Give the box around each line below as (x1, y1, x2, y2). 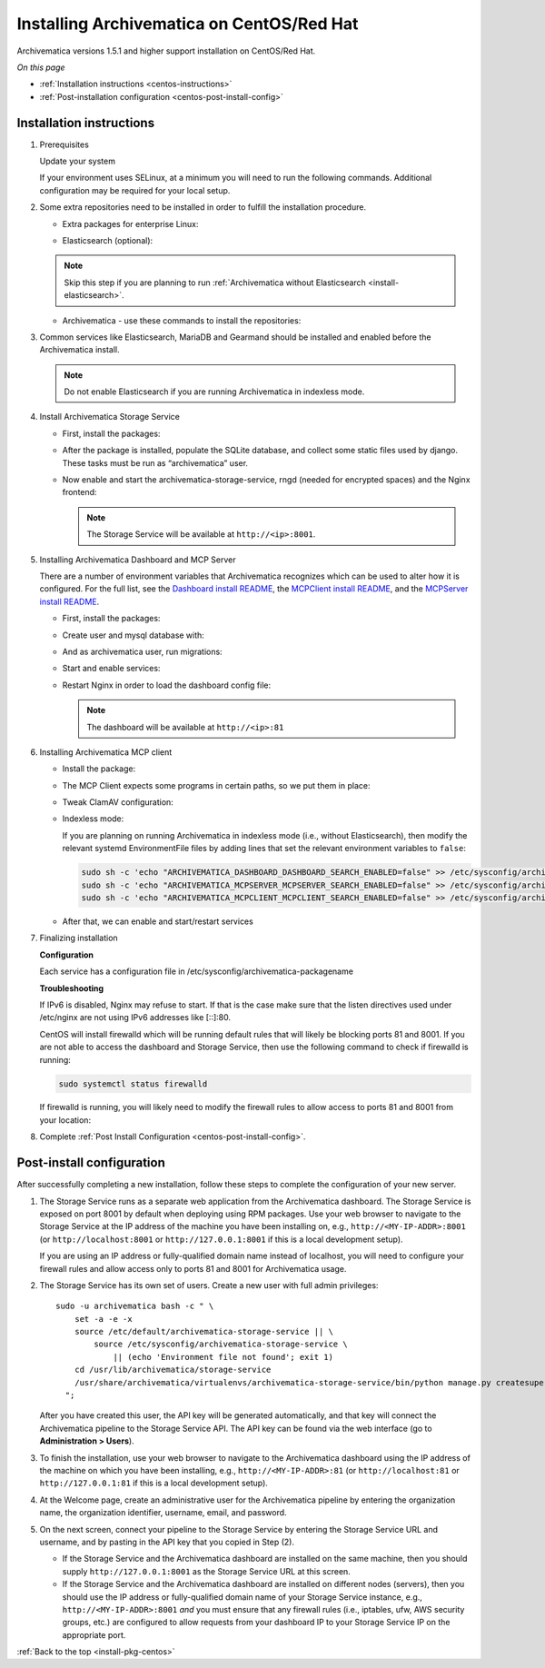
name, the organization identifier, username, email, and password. (39, 1507, 287, 1518)
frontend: (62, 487, 97, 498)
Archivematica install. (39, 344, 120, 355)
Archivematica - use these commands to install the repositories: (62, 314, 302, 326)
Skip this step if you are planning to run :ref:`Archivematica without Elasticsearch (64, 277, 367, 288)
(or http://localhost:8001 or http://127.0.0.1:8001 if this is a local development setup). (39, 1234, 403, 1245)
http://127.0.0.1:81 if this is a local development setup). (39, 1477, 268, 1489)
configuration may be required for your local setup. (39, 184, 231, 195)
